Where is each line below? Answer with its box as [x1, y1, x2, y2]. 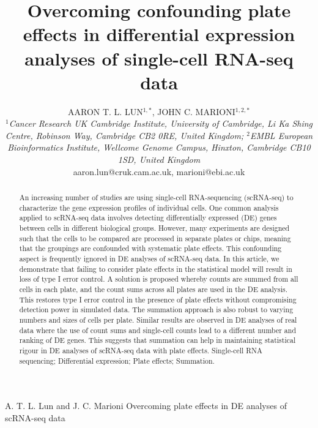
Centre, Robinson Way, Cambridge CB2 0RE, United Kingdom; [5, 129, 244, 141]
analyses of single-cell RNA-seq [24, 45, 294, 70]
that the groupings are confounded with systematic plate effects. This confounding [19, 243, 282, 253]
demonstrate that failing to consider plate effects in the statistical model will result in [19, 263, 292, 274]
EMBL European [250, 129, 313, 141]
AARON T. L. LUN [67, 105, 143, 118]
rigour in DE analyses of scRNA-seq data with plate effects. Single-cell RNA [19, 345, 262, 355]
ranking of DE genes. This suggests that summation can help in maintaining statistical [19, 335, 296, 345]
